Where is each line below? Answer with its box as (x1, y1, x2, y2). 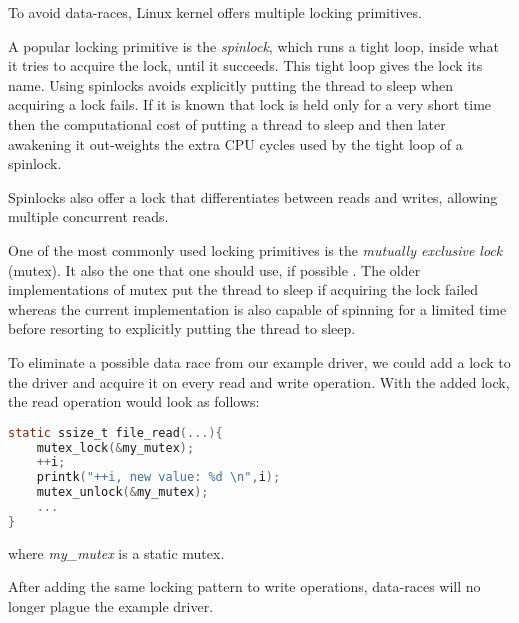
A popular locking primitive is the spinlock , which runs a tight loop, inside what (8, 35, 499, 56)
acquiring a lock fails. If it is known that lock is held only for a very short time (8, 94, 492, 115)
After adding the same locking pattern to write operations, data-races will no (8, 576, 481, 597)
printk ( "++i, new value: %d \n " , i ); (36, 470, 281, 485)
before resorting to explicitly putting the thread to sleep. (8, 318, 356, 339)
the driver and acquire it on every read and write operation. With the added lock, (8, 371, 510, 392)
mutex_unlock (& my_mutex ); (36, 485, 209, 500)
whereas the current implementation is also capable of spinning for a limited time (8, 298, 507, 319)
